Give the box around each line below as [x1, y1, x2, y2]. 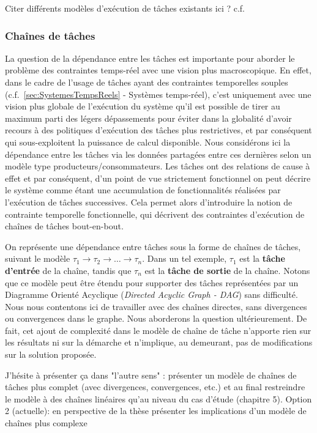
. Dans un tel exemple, [142, 252, 227, 265]
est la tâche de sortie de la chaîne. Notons [144, 264, 310, 276]
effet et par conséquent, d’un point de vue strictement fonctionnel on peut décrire [5, 171, 311, 184]
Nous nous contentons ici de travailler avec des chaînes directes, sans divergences [5, 300, 307, 313]
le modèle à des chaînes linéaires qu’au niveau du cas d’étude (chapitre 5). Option [5, 392, 312, 405]
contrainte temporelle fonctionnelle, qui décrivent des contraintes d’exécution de [5, 207, 305, 220]
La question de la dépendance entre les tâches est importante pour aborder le [5, 51, 295, 64]
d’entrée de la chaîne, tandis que [5, 264, 132, 276]
